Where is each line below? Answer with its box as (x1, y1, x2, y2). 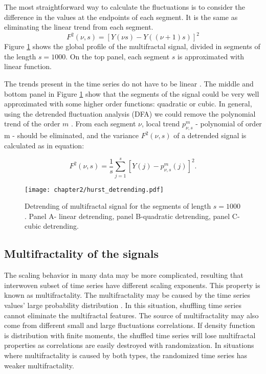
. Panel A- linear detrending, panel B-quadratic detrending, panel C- (25, 210, 240, 221)
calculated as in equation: (4, 140, 84, 150)
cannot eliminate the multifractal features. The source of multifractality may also (4, 310, 259, 320)
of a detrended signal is (173, 130, 247, 141)
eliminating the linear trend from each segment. (4, 21, 153, 32)
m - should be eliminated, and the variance (4, 130, 139, 141)
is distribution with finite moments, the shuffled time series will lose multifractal (4, 329, 256, 340)
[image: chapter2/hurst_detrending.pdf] (25, 186, 164, 193)
